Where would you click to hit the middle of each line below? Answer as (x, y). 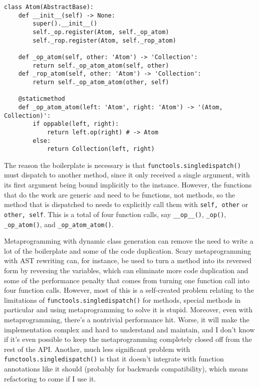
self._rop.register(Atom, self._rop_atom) (104, 40)
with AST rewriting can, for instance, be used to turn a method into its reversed (128, 260)
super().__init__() (65, 24)
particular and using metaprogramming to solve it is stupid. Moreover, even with (128, 310)
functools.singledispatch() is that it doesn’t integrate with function (114, 359)
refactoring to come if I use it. (50, 378)
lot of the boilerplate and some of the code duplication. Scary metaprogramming (127, 250)
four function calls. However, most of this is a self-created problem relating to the (129, 290)
